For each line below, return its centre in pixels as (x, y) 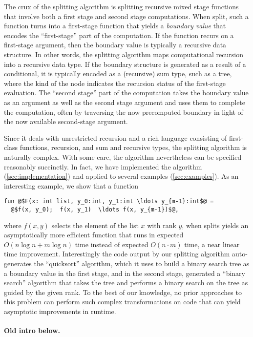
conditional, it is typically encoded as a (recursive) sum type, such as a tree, (118, 74)
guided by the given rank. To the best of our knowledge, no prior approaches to (123, 292)
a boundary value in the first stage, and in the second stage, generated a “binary (125, 273)
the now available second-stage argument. (66, 121)
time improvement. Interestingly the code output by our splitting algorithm (117, 254)
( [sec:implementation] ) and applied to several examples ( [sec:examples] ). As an (121, 176)
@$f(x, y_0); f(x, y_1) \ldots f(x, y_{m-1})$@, (95, 209)
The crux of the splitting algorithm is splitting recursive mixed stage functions (121, 6)
